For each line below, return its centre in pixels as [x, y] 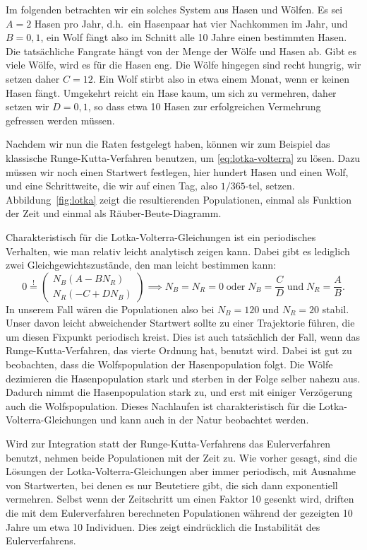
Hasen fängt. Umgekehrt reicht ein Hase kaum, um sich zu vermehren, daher [171, 92]
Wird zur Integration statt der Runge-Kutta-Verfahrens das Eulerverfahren [168, 444]
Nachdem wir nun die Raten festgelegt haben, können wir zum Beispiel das [168, 144]
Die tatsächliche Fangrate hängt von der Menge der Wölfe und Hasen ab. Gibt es [181, 51]
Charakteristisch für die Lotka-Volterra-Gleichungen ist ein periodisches [161, 236]
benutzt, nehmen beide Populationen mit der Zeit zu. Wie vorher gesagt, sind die [181, 457]
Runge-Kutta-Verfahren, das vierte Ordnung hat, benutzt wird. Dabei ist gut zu [179, 350]
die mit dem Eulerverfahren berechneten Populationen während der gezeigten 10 [179, 513]
